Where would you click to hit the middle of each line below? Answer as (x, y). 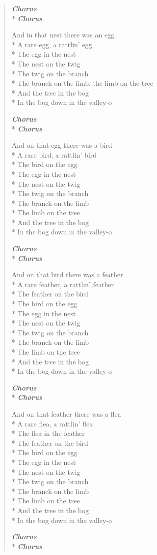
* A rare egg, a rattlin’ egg (52, 44)
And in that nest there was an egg (63, 35)
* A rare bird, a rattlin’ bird (54, 154)
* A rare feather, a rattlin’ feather (63, 284)
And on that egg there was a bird (62, 145)
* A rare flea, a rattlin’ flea (52, 423)
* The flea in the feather (48, 433)
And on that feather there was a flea (66, 413)
